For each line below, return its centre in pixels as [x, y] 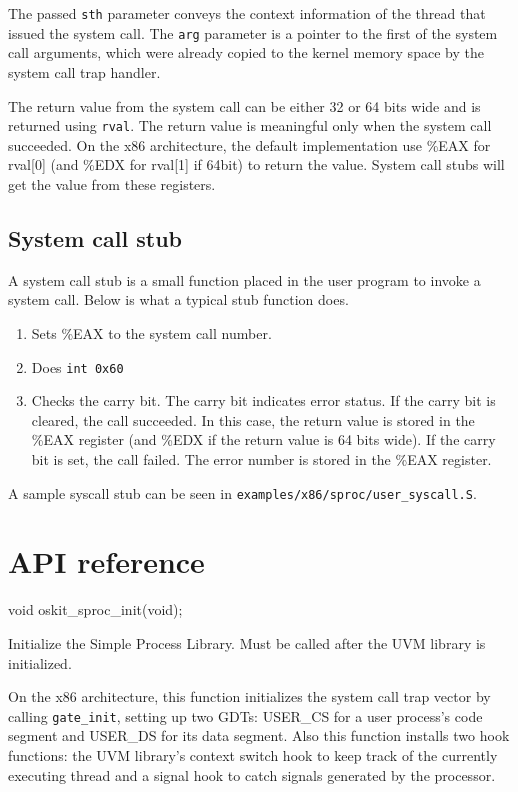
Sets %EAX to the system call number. [151, 332]
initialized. [40, 662]
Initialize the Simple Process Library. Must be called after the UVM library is [247, 642]
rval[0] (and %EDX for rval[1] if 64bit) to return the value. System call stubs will [256, 164]
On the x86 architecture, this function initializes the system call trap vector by [249, 696]
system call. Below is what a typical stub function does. [178, 299]
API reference [106, 561]
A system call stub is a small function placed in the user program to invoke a [244, 279]
